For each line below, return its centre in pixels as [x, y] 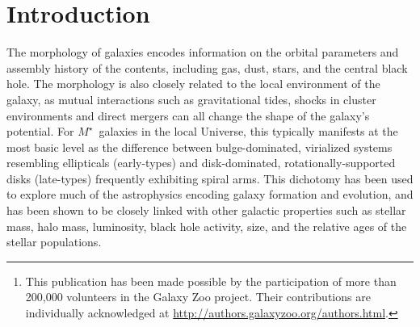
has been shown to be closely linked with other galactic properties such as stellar [206, 210]
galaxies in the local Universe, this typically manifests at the [248, 131]
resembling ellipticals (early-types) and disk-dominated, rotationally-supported [201, 163]
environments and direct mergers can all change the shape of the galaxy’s [188, 115]
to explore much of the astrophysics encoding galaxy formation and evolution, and [210, 194]
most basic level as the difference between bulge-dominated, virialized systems [199, 147]
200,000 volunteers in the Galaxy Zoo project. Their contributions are [198, 297]
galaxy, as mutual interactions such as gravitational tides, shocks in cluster [191, 99]
